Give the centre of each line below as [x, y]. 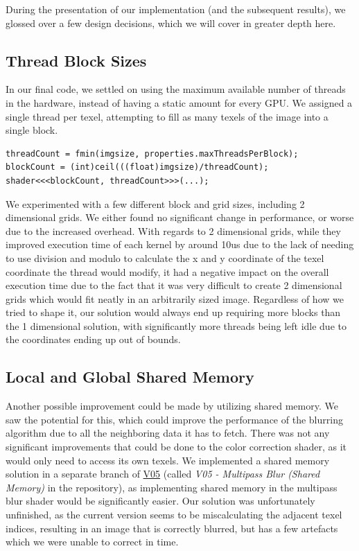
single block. [32, 130]
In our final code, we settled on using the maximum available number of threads [176, 89]
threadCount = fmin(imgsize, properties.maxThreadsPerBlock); [152, 154]
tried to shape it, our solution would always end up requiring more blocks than [173, 312]
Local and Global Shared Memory [130, 377]
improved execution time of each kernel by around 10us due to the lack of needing [180, 244]
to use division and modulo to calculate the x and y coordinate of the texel [165, 257]
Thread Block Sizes [76, 60]
